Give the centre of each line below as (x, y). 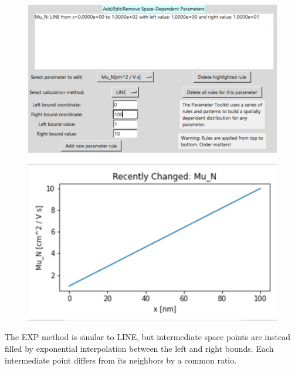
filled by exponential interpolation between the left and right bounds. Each (139, 348)
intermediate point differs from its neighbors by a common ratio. (121, 360)
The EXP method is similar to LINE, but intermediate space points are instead (147, 337)
